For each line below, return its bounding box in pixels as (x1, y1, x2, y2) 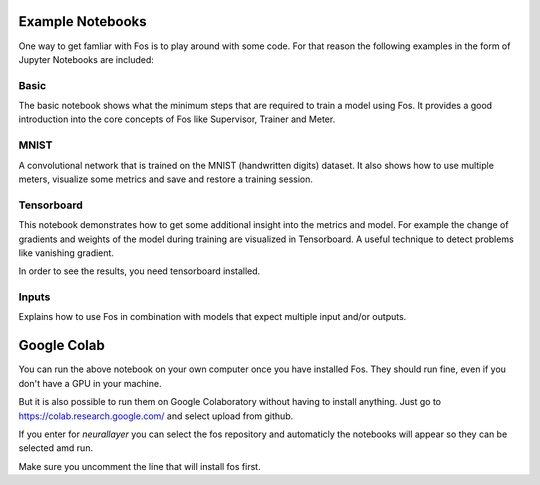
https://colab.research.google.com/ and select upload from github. (18, 410, 294, 422)
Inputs (18, 290, 51, 304)
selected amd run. (18, 442, 94, 454)
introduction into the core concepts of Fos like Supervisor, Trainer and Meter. (18, 113, 336, 125)
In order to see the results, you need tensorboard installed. (18, 265, 261, 277)
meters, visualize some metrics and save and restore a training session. (18, 173, 314, 185)
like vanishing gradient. (18, 246, 115, 259)
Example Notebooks (18, 13, 147, 30)
